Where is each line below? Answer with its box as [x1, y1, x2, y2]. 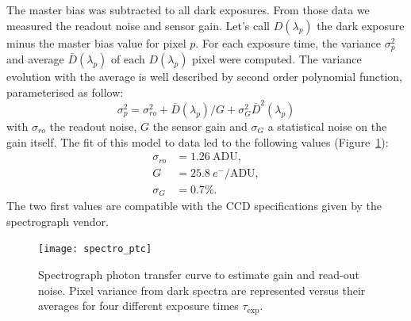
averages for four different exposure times [38, 297, 239, 314]
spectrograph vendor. [6, 212, 109, 229]
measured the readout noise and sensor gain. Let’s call [6, 17, 271, 33]
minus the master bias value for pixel [6, 34, 186, 51]
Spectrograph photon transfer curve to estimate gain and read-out [38, 266, 359, 282]
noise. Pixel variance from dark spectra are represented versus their [38, 281, 366, 298]
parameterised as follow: [6, 83, 124, 100]
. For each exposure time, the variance [195, 34, 382, 51]
